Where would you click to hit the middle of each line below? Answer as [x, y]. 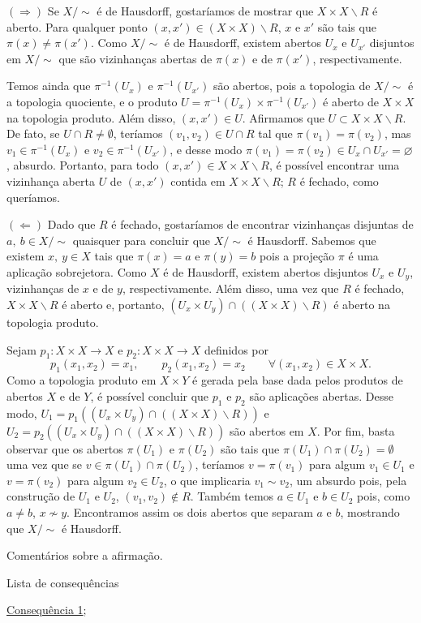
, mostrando [370, 511]
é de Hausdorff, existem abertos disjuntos [266, 271]
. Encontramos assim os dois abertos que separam [190, 511]
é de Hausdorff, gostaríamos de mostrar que [205, 11]
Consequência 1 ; [47, 610]
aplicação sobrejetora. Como [77, 271]
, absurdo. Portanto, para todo [83, 165]
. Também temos [232, 496]
